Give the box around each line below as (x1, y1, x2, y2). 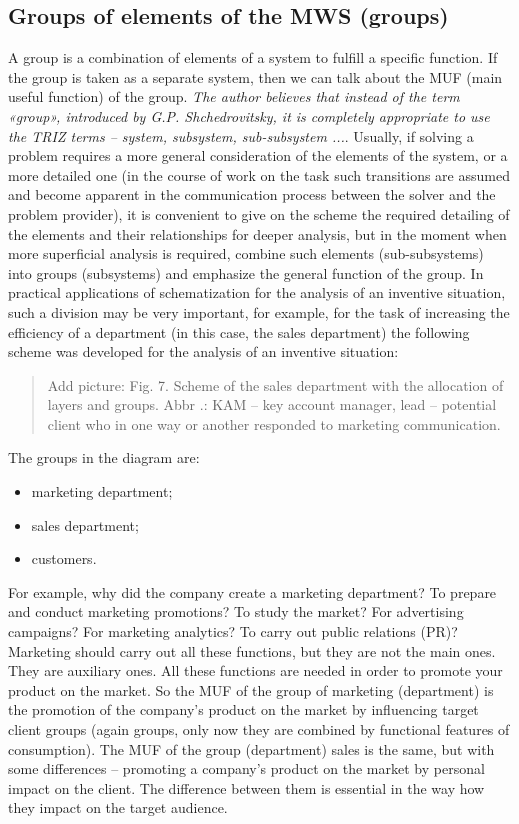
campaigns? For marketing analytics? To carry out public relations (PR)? (8, 621, 458, 642)
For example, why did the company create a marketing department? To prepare (8, 581, 497, 602)
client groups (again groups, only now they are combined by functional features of (8, 719, 510, 740)
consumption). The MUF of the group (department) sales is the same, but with (8, 738, 495, 759)
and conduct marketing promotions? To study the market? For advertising (8, 601, 464, 622)
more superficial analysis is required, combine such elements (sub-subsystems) (8, 243, 484, 264)
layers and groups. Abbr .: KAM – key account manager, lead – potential (47, 394, 497, 415)
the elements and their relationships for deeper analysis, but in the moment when (8, 223, 507, 244)
